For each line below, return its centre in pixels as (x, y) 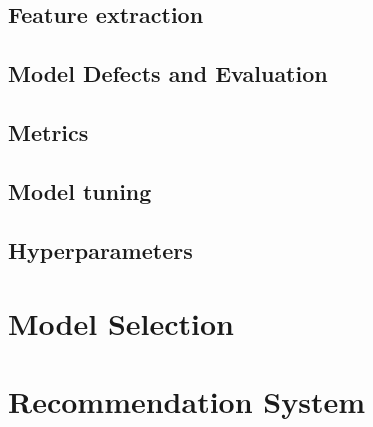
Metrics (48, 131)
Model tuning (80, 190)
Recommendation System (187, 401)
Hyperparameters (100, 249)
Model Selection (121, 323)
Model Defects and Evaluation (168, 73)
